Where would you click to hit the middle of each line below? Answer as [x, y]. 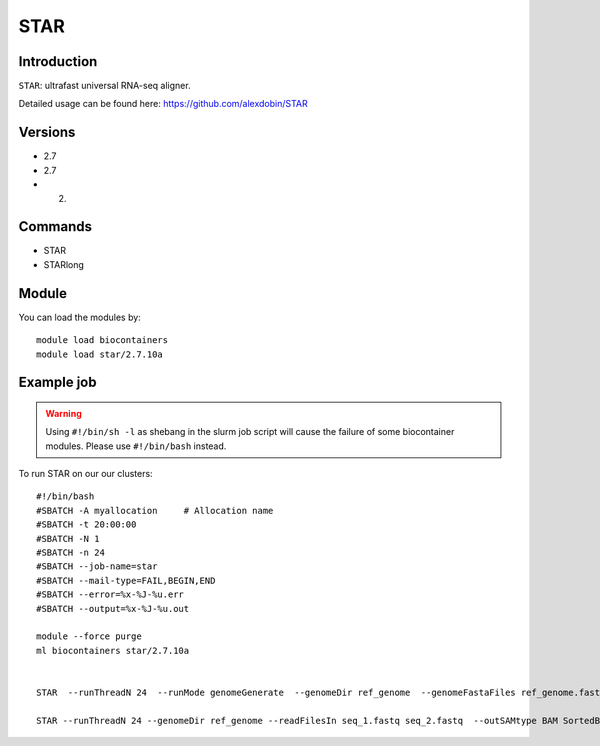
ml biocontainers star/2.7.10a [113, 650]
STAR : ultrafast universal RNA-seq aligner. [104, 86]
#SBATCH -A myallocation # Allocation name [155, 510]
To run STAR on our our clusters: [86, 474]
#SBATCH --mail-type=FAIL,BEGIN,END [126, 580]
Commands [55, 226]
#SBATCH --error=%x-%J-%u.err [110, 594]
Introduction [58, 61]
